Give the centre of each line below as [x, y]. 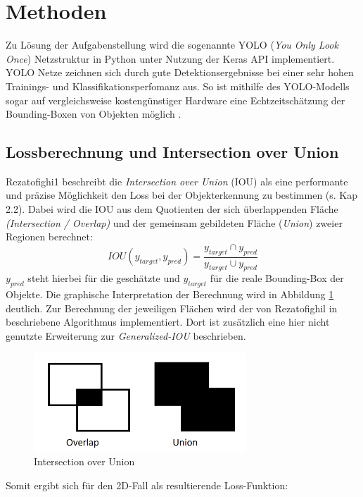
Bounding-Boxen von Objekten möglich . [94, 114]
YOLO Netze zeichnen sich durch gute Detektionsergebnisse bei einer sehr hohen [180, 72]
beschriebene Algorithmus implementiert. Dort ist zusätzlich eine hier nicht [168, 322]
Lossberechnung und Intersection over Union [172, 152]
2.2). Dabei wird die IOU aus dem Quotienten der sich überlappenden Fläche [172, 209]
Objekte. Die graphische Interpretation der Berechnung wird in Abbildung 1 [170, 294]
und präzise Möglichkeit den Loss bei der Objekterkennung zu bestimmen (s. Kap [182, 195]
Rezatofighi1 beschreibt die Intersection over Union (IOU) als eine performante [177, 181]
